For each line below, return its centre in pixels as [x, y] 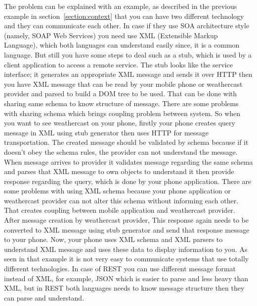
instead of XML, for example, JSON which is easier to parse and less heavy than [126, 278]
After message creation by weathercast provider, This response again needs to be [126, 220]
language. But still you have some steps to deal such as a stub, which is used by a [128, 54]
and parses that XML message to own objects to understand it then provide [119, 171]
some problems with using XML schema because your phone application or [117, 191]
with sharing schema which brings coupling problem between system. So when [122, 113]
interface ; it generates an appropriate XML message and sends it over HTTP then [128, 74]
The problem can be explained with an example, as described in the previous [121, 6]
